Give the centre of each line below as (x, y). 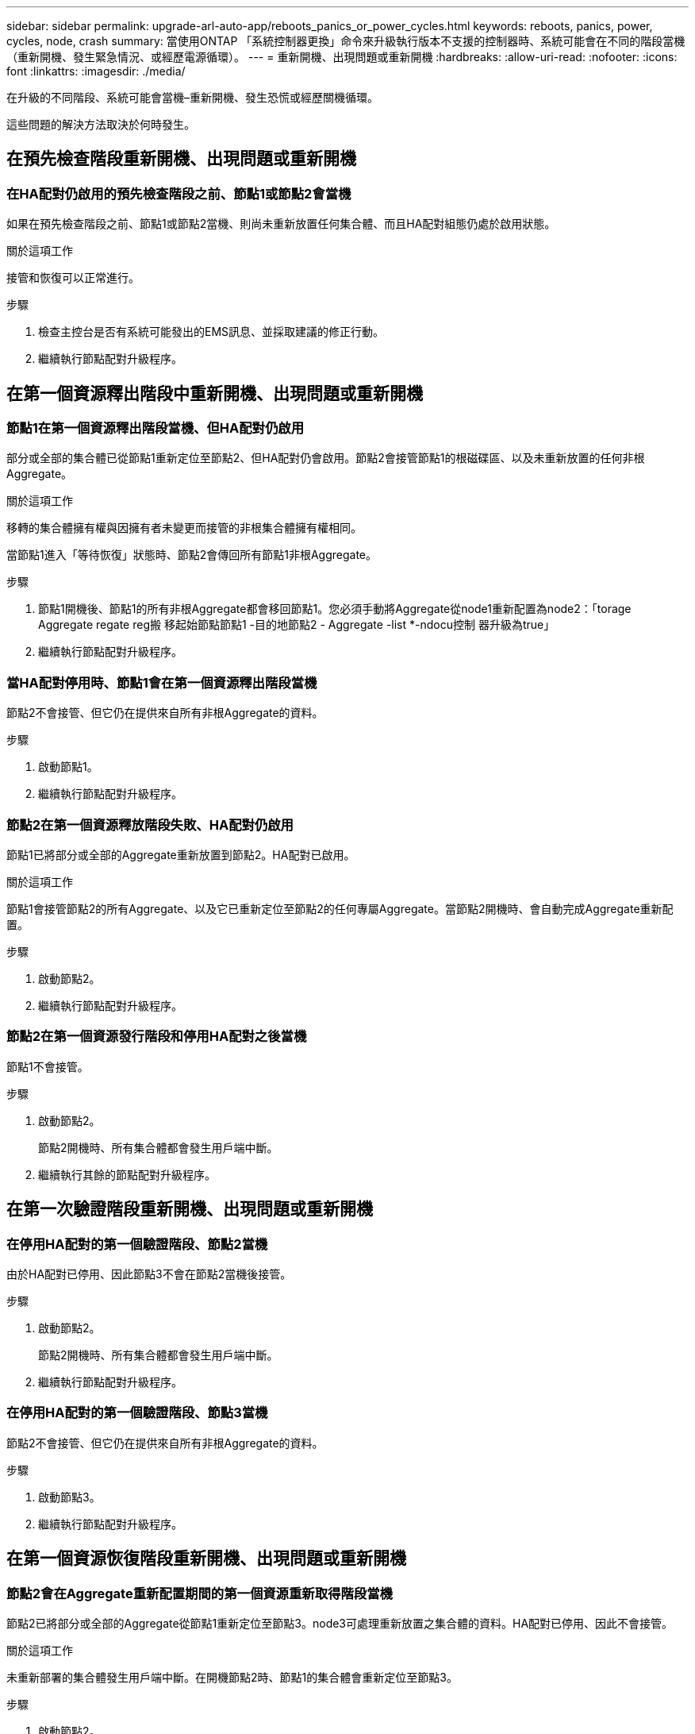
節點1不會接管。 (48, 1066)
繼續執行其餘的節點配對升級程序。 (127, 1174)
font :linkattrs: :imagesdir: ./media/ (96, 71)
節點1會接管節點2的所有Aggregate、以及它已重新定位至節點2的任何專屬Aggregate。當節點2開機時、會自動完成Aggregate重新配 (340, 908)
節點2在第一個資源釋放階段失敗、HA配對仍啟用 (150, 825)
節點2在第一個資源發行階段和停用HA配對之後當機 (157, 1037)
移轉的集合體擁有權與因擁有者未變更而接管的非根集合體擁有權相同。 (184, 528)
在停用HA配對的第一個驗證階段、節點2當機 (137, 1244)
